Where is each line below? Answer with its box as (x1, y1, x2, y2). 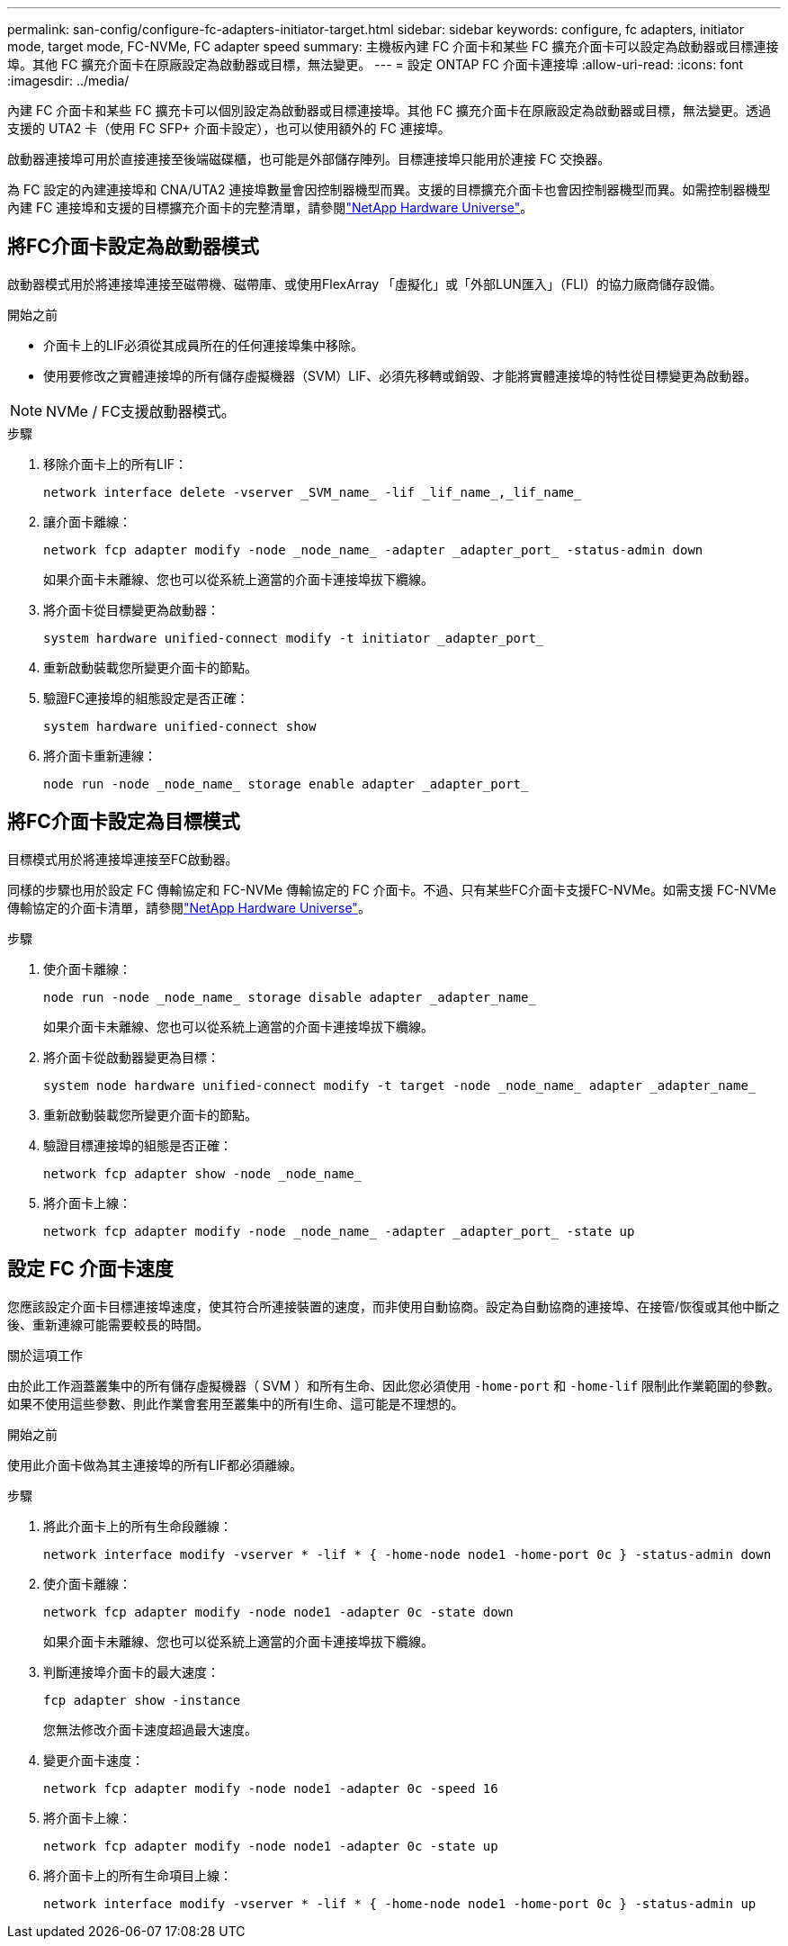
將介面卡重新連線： (43, 747, 157, 763)
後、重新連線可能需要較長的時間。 (7, 1316, 209, 1332)
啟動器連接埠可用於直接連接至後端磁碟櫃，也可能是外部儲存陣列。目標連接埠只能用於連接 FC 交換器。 (7, 151, 611, 167)
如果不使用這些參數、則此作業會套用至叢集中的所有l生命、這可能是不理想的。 (7, 1395, 464, 1411)
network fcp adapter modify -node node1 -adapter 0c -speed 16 (43, 1780, 498, 1796)
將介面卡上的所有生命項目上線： (43, 1867, 232, 1883)
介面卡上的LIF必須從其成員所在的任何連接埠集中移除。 (43, 337, 363, 353)
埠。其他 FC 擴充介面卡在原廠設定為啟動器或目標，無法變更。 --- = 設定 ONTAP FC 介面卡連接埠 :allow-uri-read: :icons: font (7, 57, 744, 72)
